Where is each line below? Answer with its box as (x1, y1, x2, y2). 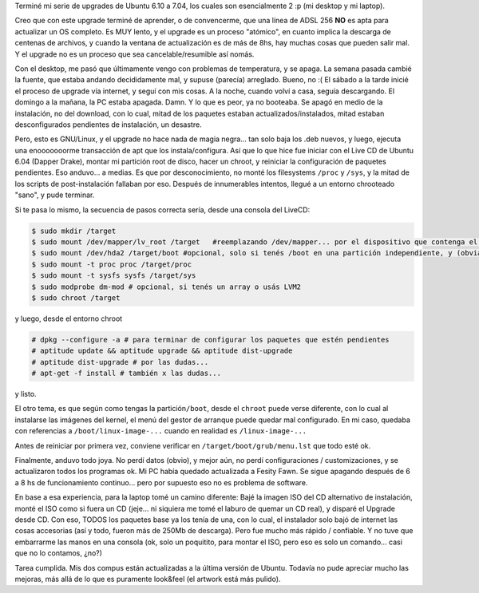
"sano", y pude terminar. (14, 190, 95, 200)
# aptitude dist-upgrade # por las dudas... (31, 358, 209, 366)
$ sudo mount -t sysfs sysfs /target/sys (31, 271, 196, 280)
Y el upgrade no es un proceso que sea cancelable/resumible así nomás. (14, 49, 255, 59)
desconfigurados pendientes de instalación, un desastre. (14, 120, 203, 129)
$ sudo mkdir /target (31, 226, 117, 235)
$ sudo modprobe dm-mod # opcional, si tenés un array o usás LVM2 (31, 282, 302, 291)
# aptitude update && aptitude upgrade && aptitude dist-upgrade (31, 346, 293, 355)
